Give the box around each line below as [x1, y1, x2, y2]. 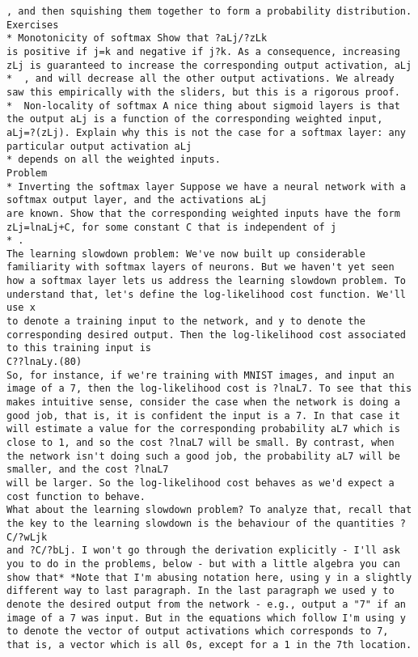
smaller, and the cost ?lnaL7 [6, 464, 169, 476]
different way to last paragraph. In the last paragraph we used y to [6, 585, 395, 597]
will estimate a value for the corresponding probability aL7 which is [6, 423, 400, 435]
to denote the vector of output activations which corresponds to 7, [6, 625, 389, 638]
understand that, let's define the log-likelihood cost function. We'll [6, 288, 406, 300]
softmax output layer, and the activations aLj [6, 194, 268, 206]
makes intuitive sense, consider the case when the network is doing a [6, 396, 400, 409]
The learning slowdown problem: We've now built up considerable [6, 248, 365, 260]
